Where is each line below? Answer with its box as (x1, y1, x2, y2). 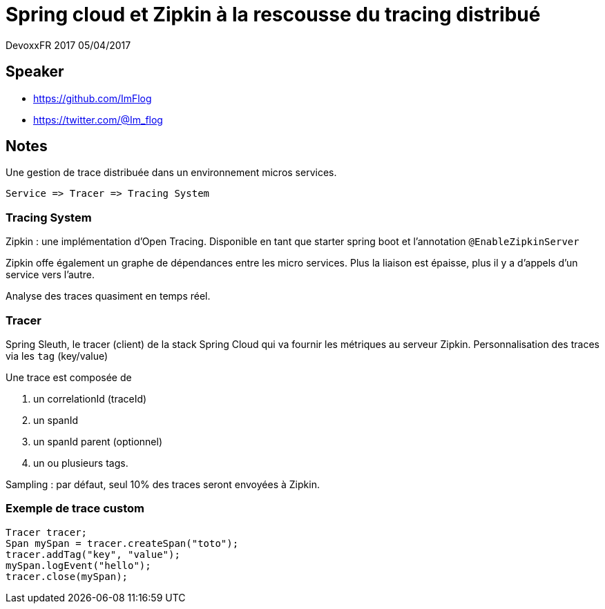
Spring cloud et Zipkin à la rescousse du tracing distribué (6, 3, 541, 26)
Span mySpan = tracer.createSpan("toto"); (6, 537, 239, 549)
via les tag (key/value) (6, 349, 108, 362)
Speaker (6, 63, 64, 81)
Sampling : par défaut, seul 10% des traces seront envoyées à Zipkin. (6, 478, 320, 490)
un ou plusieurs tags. (33, 456, 128, 469)
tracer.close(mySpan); (6, 570, 128, 582)
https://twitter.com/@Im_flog (33, 113, 163, 126)
